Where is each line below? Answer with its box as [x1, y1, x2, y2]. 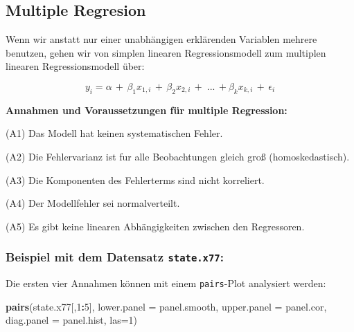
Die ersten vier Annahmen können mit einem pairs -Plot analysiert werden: [6, 276, 326, 290]
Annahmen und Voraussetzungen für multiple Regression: [6, 102, 287, 117]
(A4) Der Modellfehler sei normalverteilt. [6, 196, 180, 210]
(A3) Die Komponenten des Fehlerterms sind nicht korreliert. [6, 172, 265, 187]
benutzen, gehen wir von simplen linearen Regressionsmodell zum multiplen [6, 45, 326, 59]
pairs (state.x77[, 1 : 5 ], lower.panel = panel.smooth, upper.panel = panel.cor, [6, 299, 327, 313]
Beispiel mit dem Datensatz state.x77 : [6, 248, 224, 266]
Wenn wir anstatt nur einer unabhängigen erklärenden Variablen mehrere [6, 32, 317, 46]
